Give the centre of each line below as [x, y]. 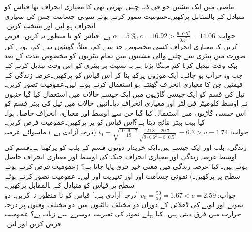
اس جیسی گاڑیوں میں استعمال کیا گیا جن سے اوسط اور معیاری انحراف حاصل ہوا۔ [125, 112]
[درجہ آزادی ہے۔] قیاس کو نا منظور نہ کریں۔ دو [71, 194]
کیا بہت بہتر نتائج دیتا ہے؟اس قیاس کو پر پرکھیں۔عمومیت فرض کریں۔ [105, 122]
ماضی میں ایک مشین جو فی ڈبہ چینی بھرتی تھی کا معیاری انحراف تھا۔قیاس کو [119, 6]
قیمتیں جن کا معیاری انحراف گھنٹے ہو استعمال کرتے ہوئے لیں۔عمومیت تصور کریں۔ [124, 84]
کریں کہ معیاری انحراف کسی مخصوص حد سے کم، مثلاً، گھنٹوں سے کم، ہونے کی [121, 46]
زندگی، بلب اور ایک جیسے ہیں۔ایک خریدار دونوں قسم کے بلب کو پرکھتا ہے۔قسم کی [126, 147]
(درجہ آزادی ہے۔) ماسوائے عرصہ [50, 132]
